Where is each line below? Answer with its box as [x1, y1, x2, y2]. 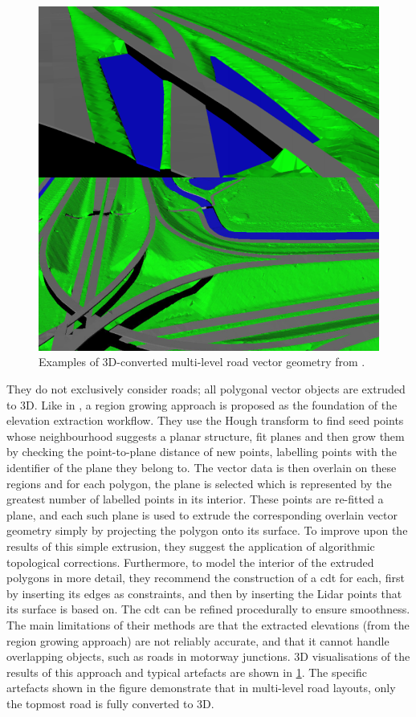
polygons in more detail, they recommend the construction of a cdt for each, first [6, 569, 405, 586]
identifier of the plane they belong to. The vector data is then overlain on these [6, 459, 397, 476]
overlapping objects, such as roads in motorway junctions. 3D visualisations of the [6, 648, 410, 665]
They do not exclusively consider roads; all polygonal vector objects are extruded [6, 381, 406, 397]
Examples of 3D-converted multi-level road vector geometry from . [39, 353, 365, 370]
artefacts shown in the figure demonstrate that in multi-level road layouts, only [6, 679, 396, 696]
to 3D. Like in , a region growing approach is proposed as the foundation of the [6, 396, 398, 413]
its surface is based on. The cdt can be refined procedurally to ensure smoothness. [6, 601, 410, 617]
